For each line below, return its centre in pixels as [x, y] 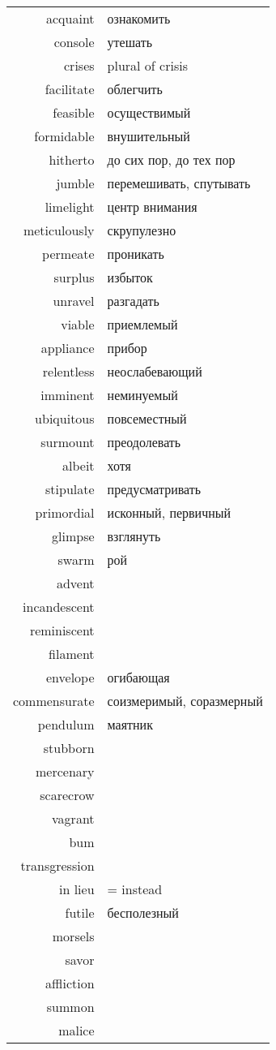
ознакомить [139, 18]
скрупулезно [142, 230]
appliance [68, 348]
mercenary [65, 771]
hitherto [72, 159]
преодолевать [144, 442]
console [74, 42]
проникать [136, 254]
